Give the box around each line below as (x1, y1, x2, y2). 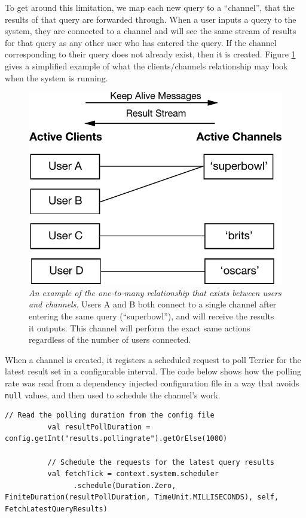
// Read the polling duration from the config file (5, 411, 215, 420)
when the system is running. (5, 71, 108, 84)
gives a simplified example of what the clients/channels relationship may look (5, 59, 288, 72)
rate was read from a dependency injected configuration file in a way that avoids (5, 376, 299, 389)
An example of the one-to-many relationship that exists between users (29, 286, 281, 298)
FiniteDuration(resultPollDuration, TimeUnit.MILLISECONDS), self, (5, 493, 279, 502)
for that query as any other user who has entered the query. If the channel (5, 36, 277, 48)
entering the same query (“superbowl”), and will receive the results (29, 309, 274, 322)
